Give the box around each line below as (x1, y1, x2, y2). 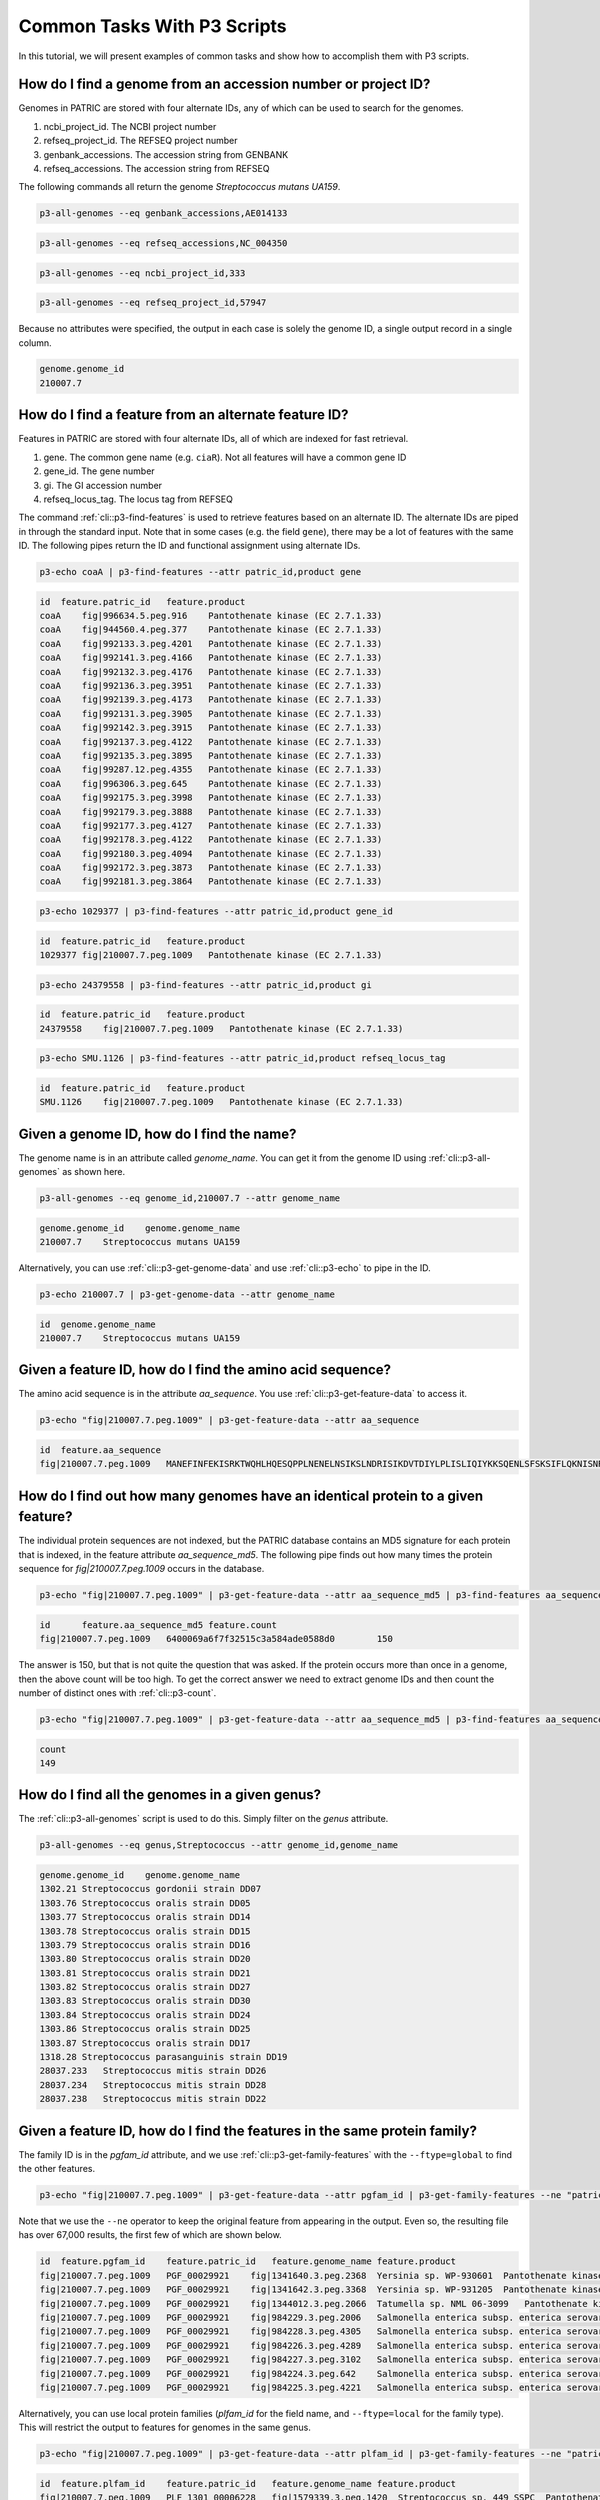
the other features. (18, 2163, 95, 2175)
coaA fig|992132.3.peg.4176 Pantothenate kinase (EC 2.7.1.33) (39, 666, 383, 677)
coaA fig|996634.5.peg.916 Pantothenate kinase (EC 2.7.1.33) (39, 610, 383, 622)
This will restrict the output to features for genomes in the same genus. (18, 2421, 312, 2434)
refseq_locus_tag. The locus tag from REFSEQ (43, 493, 234, 505)
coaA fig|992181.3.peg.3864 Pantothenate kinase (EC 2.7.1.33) (39, 876, 383, 887)
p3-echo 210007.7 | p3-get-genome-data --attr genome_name (39, 1288, 335, 1300)
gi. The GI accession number (43, 479, 163, 491)
